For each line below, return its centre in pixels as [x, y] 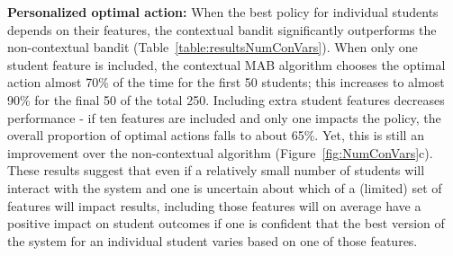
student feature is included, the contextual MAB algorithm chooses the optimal [226, 64]
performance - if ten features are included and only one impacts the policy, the [224, 117]
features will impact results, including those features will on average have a [214, 205]
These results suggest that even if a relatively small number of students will [216, 170]
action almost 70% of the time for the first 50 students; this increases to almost [226, 82]
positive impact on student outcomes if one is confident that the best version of [226, 223]
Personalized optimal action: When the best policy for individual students [223, 12]
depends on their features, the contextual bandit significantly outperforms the [222, 29]
